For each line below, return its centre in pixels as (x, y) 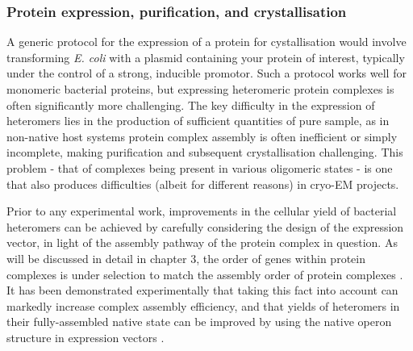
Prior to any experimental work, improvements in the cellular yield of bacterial (202, 211)
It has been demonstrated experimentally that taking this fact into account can (202, 290)
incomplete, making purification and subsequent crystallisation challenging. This (205, 152)
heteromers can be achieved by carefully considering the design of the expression (205, 226)
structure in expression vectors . (86, 337)
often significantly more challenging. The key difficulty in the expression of (191, 104)
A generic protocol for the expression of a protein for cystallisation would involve (206, 42)
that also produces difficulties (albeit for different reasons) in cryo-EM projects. (203, 184)
